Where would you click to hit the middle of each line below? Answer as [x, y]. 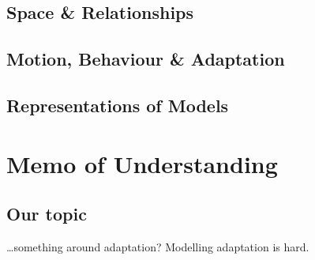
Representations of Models [118, 105]
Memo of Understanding [142, 163]
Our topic [47, 214]
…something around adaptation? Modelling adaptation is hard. [158, 246]
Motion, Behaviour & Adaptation [146, 59]
